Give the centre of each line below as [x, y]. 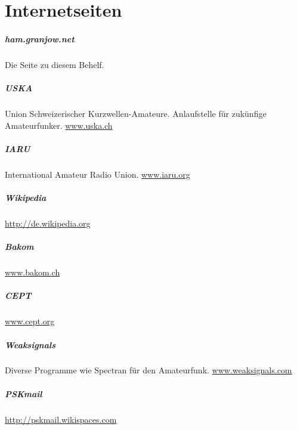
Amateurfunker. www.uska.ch [59, 125]
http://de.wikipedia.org [48, 223]
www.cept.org [30, 321]
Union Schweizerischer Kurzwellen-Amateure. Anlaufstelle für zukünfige [136, 114]
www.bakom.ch [33, 272]
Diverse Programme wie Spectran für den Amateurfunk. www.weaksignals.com [148, 370]
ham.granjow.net [40, 38]
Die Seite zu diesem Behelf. [55, 64]
